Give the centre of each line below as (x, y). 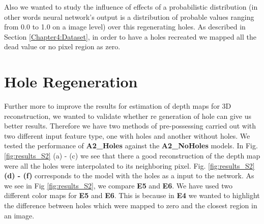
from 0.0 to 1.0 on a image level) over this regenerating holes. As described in (125, 27)
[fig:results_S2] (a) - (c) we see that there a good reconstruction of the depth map (132, 156)
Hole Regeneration (71, 82)
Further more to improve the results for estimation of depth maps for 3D (118, 106)
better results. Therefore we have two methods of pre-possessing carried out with (130, 126)
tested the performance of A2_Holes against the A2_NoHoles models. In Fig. (131, 146)
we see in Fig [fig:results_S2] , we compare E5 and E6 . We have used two (118, 185)
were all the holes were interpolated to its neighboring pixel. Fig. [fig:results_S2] (129, 165)
